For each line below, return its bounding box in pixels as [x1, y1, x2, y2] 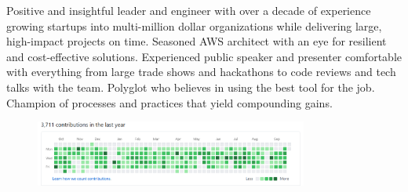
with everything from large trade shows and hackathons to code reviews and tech [6, 63, 396, 80]
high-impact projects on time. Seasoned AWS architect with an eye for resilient [6, 33, 387, 49]
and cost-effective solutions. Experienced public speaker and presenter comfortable [6, 48, 402, 64]
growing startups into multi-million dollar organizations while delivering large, [6, 17, 382, 34]
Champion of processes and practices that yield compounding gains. [6, 94, 333, 110]
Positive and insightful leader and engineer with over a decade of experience [6, 2, 371, 18]
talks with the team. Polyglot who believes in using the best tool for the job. [6, 78, 375, 95]
